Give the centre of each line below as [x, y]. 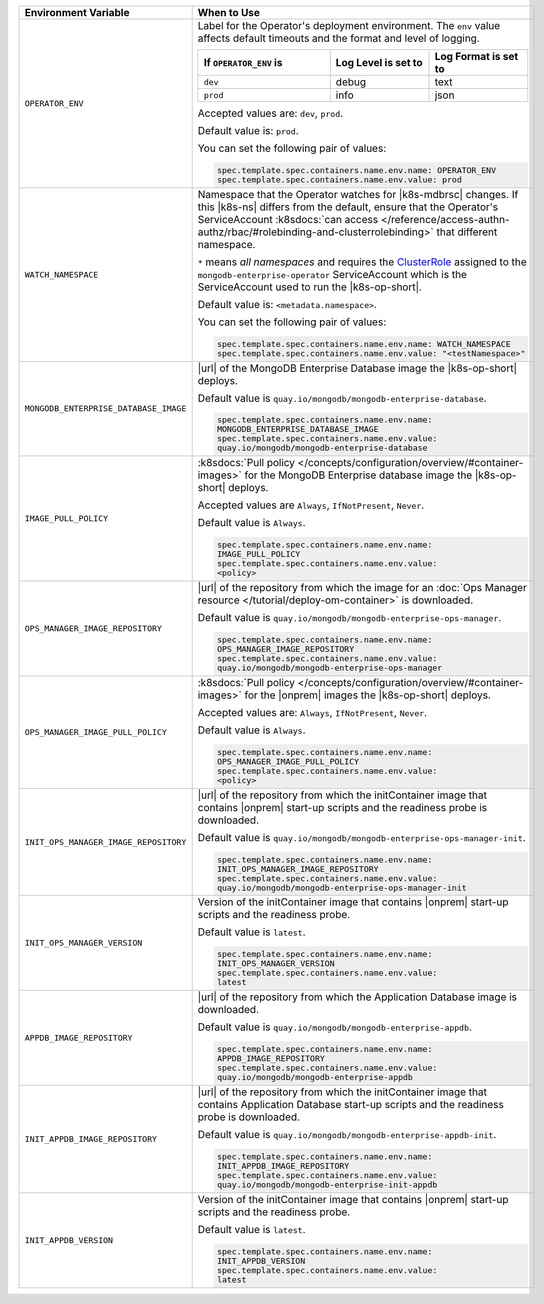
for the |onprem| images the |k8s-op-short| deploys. [368, 695]
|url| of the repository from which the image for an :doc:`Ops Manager [362, 588]
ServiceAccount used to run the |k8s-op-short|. [309, 287]
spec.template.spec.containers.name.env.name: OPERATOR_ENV [356, 170]
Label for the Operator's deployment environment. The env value [349, 25]
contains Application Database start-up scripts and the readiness [350, 1105]
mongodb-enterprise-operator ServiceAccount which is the [332, 274]
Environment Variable [77, 12]
